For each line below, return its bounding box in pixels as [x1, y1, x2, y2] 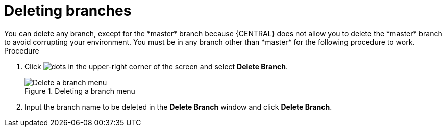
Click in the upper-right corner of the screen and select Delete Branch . [24, 62, 288, 71]
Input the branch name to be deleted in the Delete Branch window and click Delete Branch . [24, 102, 332, 111]
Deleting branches [4, 2, 132, 19]
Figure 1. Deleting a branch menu [24, 86, 135, 95]
